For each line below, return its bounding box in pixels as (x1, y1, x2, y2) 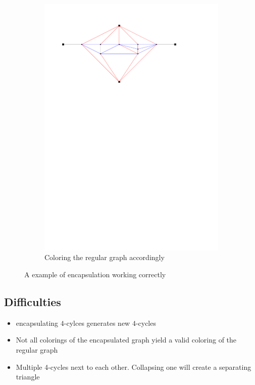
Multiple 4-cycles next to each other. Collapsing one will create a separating (16, 361, 251, 372)
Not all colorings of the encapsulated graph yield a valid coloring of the (16, 334, 237, 345)
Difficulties (4, 293, 61, 309)
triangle (16, 371, 40, 382)
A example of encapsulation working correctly (24, 269, 166, 279)
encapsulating (16, 317, 59, 328)
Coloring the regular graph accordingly (44, 252, 165, 263)
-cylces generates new (64, 317, 130, 328)
